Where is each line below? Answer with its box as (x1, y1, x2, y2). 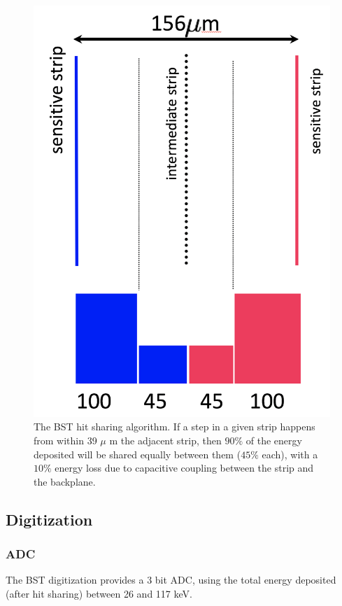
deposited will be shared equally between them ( (34, 446, 241, 461)
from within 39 (34, 432, 97, 447)
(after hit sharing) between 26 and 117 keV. (6, 586, 192, 600)
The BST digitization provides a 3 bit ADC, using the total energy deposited (6, 572, 336, 587)
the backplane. (34, 474, 96, 488)
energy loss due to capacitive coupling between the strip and (55, 460, 314, 475)
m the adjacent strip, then (109, 432, 222, 447)
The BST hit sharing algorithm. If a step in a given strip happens (34, 419, 315, 434)
